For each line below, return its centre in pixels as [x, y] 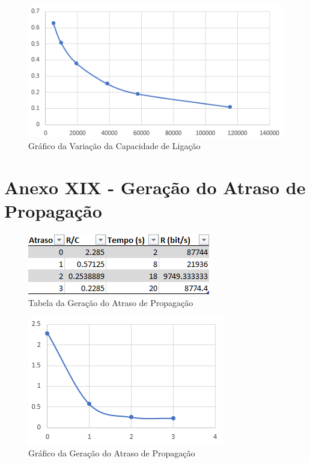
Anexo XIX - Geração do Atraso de [155, 187]
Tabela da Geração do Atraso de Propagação [111, 302]
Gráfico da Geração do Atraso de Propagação [112, 452]
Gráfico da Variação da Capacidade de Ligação [114, 146]
